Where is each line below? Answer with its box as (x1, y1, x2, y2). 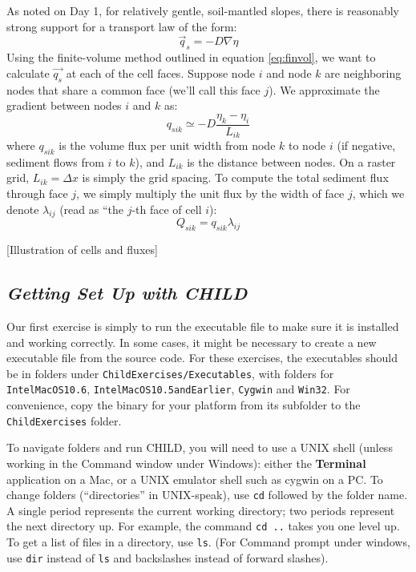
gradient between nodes (6, 97, 122, 114)
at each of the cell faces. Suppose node (66, 64, 256, 81)
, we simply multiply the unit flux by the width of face (76, 185, 345, 202)
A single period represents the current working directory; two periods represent (6, 502, 395, 518)
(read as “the (59, 200, 123, 217)
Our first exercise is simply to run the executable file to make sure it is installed (6, 318, 399, 335)
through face (6, 185, 68, 202)
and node (266, 64, 312, 81)
